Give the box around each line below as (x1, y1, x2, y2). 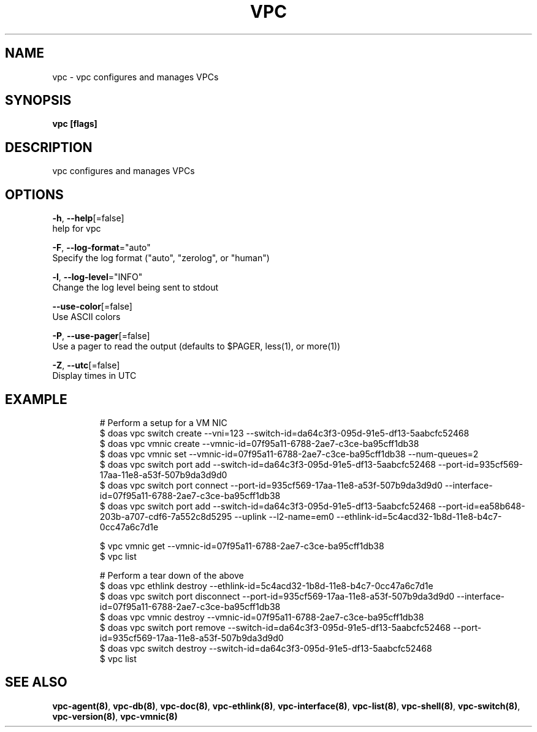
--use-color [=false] (52, 301, 132, 312)
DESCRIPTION (5, 139, 93, 155)
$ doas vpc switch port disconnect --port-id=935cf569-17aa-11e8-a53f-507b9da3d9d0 (99, 590, 455, 601)
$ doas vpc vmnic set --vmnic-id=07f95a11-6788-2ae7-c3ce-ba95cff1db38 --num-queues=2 (99, 448, 479, 459)
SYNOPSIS (5, 93, 72, 109)
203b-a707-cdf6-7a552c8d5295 (99, 511, 232, 522)
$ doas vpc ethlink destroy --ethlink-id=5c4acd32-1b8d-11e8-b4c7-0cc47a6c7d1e (99, 580, 433, 591)
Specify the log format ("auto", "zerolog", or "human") (52, 253, 270, 264)
